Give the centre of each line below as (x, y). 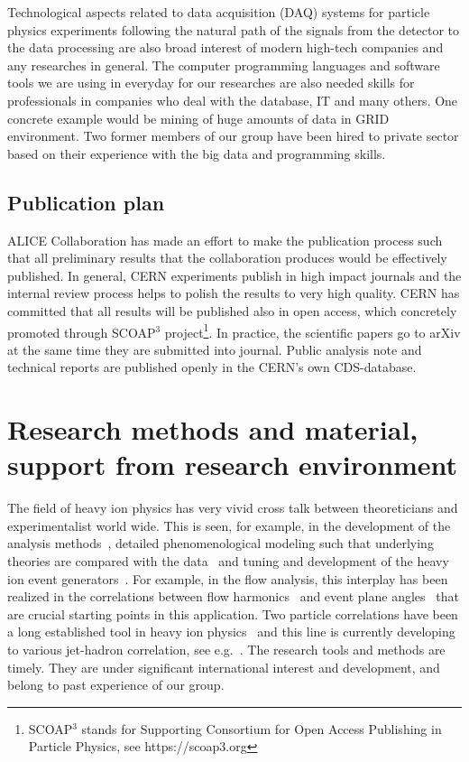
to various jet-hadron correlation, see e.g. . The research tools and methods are (226, 650)
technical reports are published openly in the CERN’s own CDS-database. (212, 367)
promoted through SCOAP (82, 332)
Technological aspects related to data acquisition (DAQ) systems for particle (219, 12)
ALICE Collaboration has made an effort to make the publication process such (225, 240)
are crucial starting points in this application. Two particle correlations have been (233, 613)
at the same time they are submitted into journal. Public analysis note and (215, 349)
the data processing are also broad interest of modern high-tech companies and (225, 47)
